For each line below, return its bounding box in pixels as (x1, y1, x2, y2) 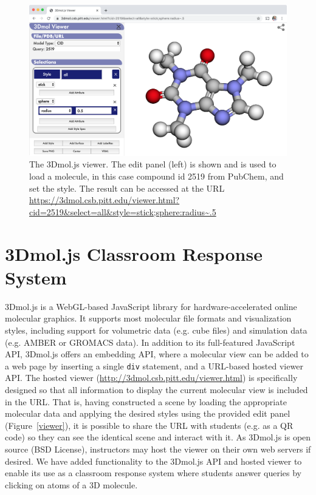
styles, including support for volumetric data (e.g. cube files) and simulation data (5, 323, 307, 336)
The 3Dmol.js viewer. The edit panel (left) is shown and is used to (29, 158, 276, 170)
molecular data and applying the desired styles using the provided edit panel (5, 407, 290, 420)
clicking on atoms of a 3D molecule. (5, 478, 138, 491)
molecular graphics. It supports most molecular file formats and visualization (5, 312, 292, 325)
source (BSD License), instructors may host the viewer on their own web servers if (5, 442, 311, 455)
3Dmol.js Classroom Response (5, 241, 263, 266)
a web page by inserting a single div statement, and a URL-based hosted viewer (5, 359, 303, 372)
